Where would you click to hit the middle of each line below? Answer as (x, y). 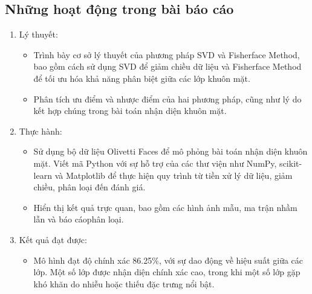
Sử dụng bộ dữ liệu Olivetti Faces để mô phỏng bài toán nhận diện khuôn (171, 151)
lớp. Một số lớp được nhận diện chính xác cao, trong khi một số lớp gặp (167, 272)
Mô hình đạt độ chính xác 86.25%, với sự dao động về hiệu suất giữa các (168, 260)
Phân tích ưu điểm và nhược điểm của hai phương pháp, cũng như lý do (167, 99)
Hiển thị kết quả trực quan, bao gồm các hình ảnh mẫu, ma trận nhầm (165, 207)
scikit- (291, 163)
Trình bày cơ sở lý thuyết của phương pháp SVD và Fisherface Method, (167, 54)
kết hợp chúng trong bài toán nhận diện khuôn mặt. (130, 111)
